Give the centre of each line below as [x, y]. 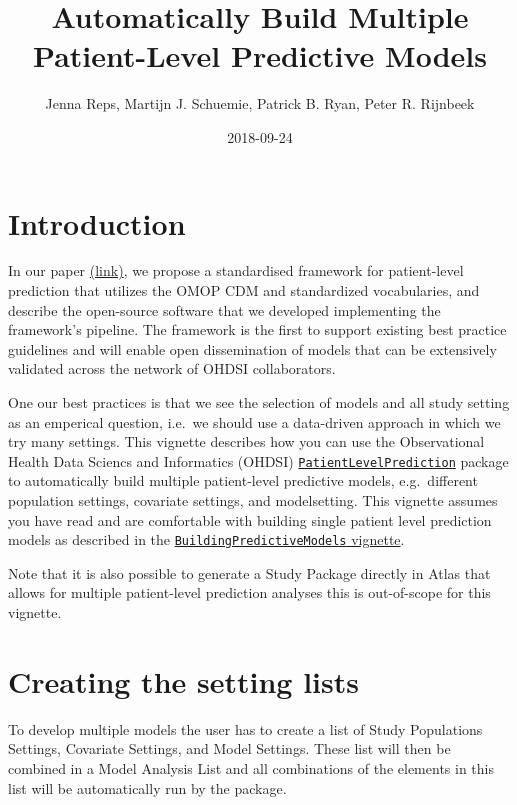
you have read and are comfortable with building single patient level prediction [250, 519]
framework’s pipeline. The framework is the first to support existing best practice [257, 329]
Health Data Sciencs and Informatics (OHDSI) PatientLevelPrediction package [258, 460]
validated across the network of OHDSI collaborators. [172, 368]
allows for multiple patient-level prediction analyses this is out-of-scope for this [249, 592]
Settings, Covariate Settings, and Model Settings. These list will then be [229, 748]
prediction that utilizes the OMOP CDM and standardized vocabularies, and [244, 290]
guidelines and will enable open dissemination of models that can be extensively [252, 348]
